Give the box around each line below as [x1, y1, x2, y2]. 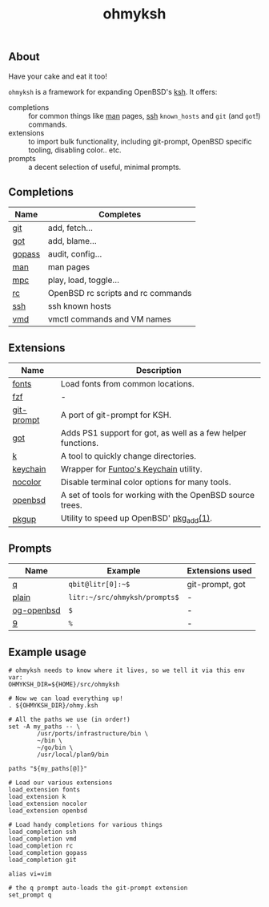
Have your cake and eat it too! [8, 71, 108, 81]
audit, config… [47, 249, 102, 260]
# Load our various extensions [8, 779, 113, 787]
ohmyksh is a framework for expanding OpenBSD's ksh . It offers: [8, 87, 218, 96]
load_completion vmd [8, 835, 78, 843]
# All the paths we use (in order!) [8, 715, 130, 724]
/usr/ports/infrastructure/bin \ [37, 730, 149, 738]
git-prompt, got [187, 579, 246, 590]
